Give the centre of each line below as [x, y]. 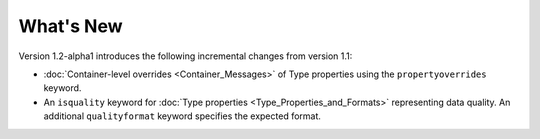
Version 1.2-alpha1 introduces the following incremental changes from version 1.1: [185, 56]
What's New [71, 26]
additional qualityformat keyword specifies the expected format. [182, 116]
